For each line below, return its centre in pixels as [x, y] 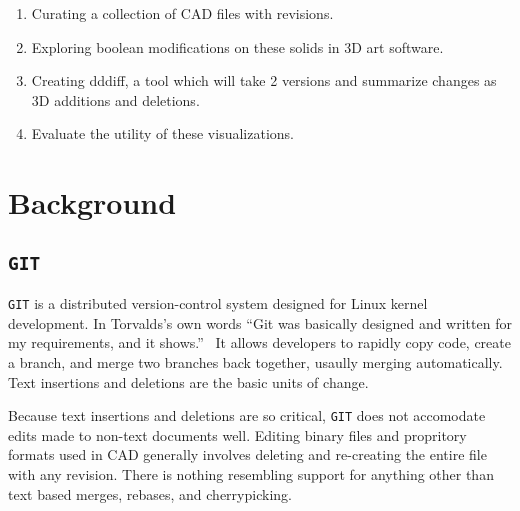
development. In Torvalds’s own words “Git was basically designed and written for [260, 322]
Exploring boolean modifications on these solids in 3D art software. [237, 46]
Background [92, 202]
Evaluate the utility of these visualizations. [162, 133]
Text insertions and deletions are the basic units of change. [188, 381]
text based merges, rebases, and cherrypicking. [150, 493]
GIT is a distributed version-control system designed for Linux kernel [218, 303]
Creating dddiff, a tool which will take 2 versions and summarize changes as [264, 80]
